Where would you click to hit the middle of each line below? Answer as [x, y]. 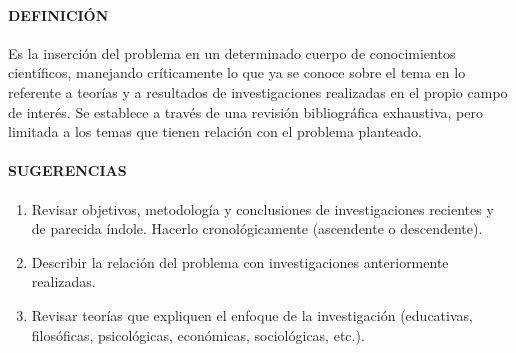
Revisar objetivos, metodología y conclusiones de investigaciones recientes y [262, 208]
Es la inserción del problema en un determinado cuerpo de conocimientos [232, 52]
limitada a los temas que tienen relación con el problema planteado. [215, 131]
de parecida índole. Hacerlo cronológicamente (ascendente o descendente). [257, 228]
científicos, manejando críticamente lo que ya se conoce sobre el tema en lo [237, 72]
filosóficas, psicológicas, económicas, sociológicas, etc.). [198, 334]
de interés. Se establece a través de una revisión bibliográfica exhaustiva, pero [246, 111]
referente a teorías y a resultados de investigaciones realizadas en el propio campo [258, 91]
